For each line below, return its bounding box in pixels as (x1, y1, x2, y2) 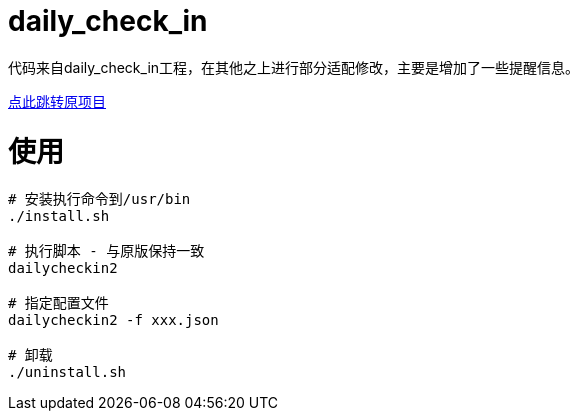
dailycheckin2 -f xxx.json (8, 312, 219, 329)
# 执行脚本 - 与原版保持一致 (8, 243, 205, 260)
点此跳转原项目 (8, 92, 106, 110)
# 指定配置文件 (8, 295, 109, 312)
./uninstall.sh (8, 364, 127, 381)
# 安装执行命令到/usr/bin (8, 191, 191, 208)
